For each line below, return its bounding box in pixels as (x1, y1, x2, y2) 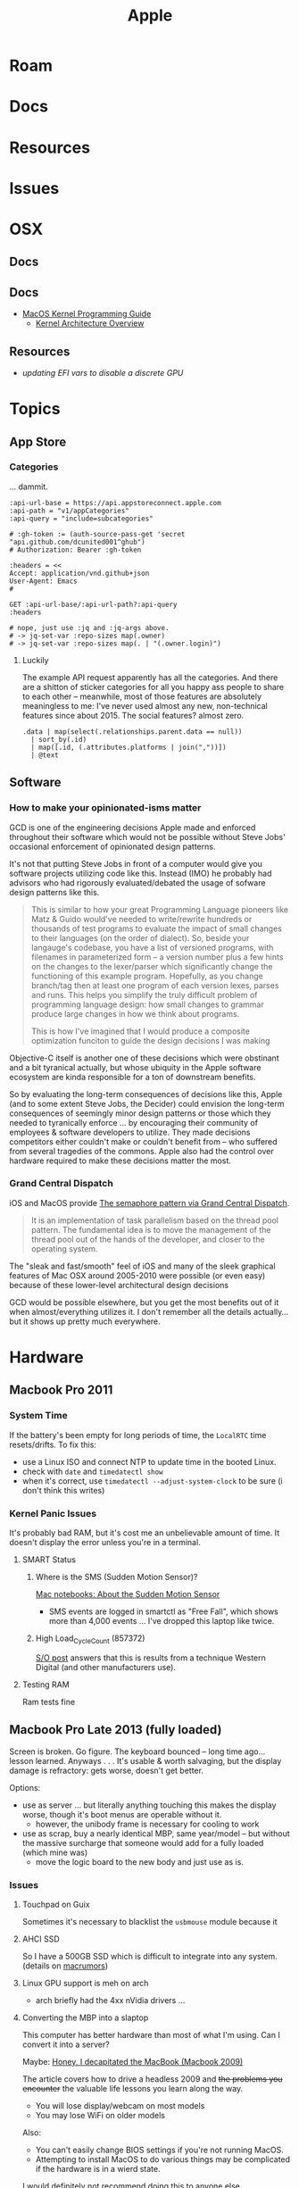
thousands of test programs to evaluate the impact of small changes (30, 923, 283, 934)
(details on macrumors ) (21, 1960, 109, 1971)
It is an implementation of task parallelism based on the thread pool (30, 1215, 279, 1226)
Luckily (21, 654, 49, 665)
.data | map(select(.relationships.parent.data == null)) (21, 727, 243, 736)
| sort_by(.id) (30, 735, 87, 744)
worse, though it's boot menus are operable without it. (21, 1809, 222, 1819)
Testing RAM (21, 1679, 70, 1690)
